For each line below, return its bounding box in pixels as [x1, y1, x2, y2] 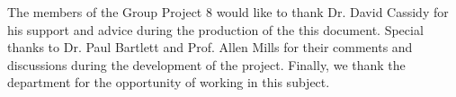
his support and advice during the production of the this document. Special [7, 20, 424, 39]
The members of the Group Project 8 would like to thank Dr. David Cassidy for [7, 3, 449, 21]
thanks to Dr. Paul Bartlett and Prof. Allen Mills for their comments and [7, 38, 413, 57]
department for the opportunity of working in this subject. [7, 73, 330, 92]
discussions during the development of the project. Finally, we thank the [7, 55, 406, 74]
